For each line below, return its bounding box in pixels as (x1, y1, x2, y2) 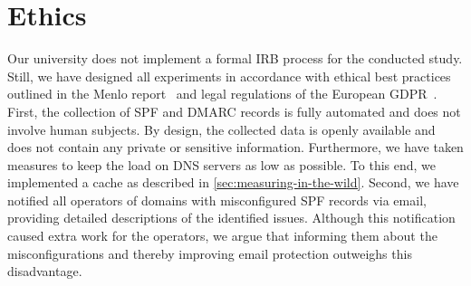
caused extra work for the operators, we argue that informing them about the (7, 226, 437, 245)
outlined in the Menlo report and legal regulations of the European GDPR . (7, 84, 437, 103)
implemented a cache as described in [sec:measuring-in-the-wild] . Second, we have (7, 173, 459, 192)
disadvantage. (7, 262, 82, 281)
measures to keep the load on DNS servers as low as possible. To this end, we (7, 155, 437, 174)
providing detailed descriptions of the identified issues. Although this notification (7, 208, 456, 227)
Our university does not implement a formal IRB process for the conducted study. (7, 49, 463, 68)
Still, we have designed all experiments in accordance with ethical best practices (7, 66, 451, 85)
